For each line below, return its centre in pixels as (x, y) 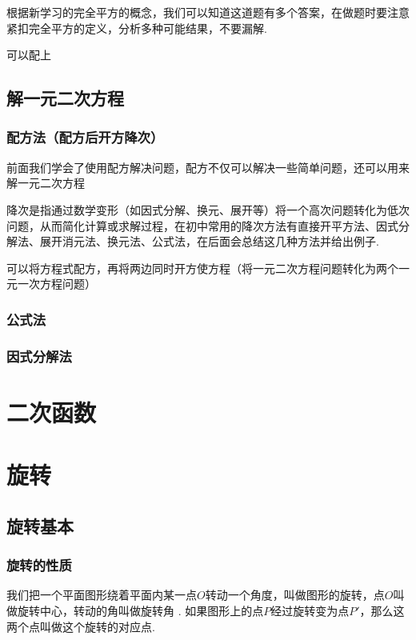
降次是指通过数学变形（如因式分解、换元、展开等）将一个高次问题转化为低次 (208, 209)
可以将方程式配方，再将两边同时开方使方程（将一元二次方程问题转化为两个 (202, 268)
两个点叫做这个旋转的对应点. (81, 626)
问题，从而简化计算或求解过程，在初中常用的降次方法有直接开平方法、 (191, 225)
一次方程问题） (56, 284)
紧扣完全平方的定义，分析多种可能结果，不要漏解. (137, 28)
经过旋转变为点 (310, 610)
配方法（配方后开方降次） (85, 137)
